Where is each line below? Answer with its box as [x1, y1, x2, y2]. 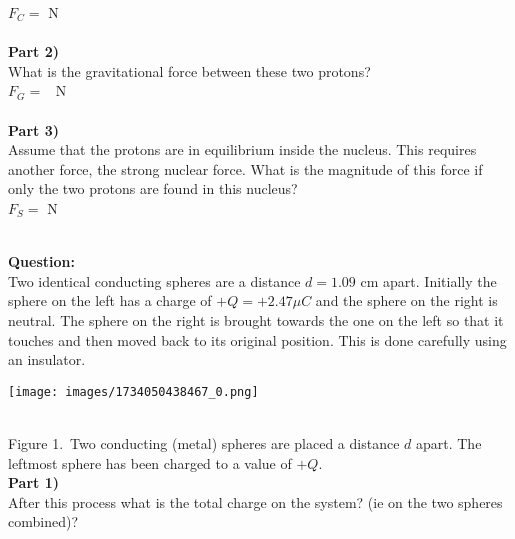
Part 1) [8, 472, 59, 493]
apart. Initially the [383, 270, 497, 291]
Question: [8, 251, 75, 272]
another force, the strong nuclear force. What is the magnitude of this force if [8, 158, 483, 179]
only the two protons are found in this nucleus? [8, 178, 298, 199]
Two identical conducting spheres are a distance [8, 270, 301, 291]
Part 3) [8, 119, 59, 140]
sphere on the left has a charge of [8, 290, 212, 311]
